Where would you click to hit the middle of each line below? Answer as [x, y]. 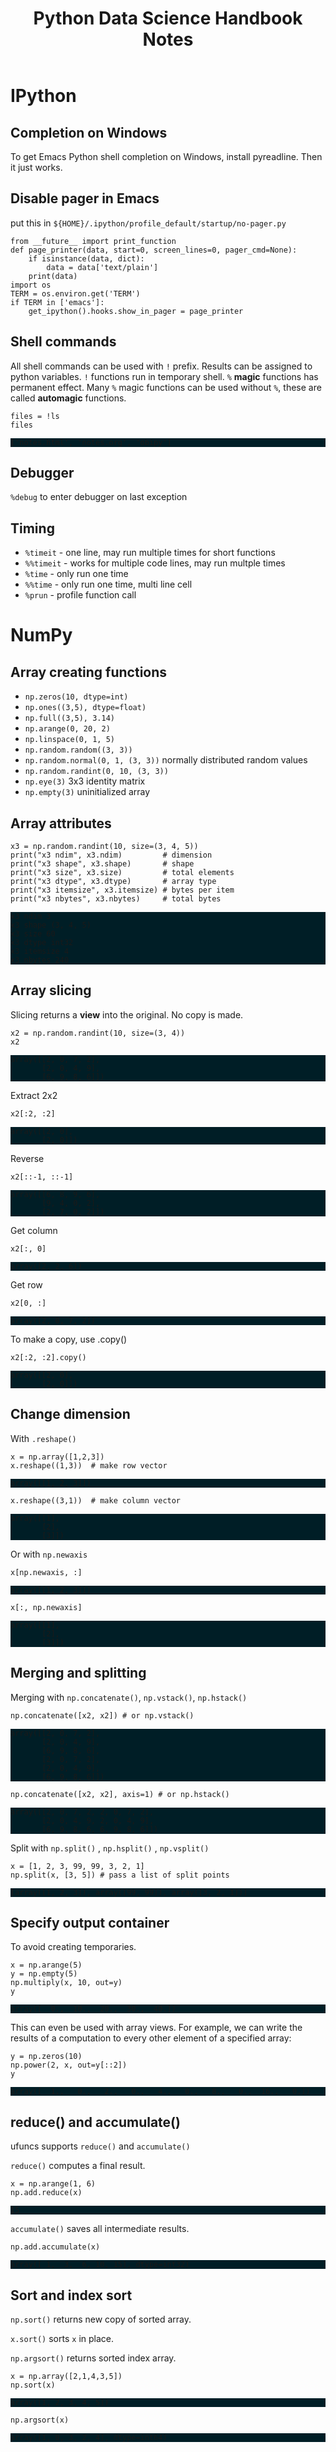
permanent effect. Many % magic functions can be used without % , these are [166, 387]
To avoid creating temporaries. [73, 1947]
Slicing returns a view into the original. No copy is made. [127, 1014]
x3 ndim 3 [31, 917]
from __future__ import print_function [93, 241]
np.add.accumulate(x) [55, 2247]
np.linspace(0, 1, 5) [69, 740]
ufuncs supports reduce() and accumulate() [100, 2146]
